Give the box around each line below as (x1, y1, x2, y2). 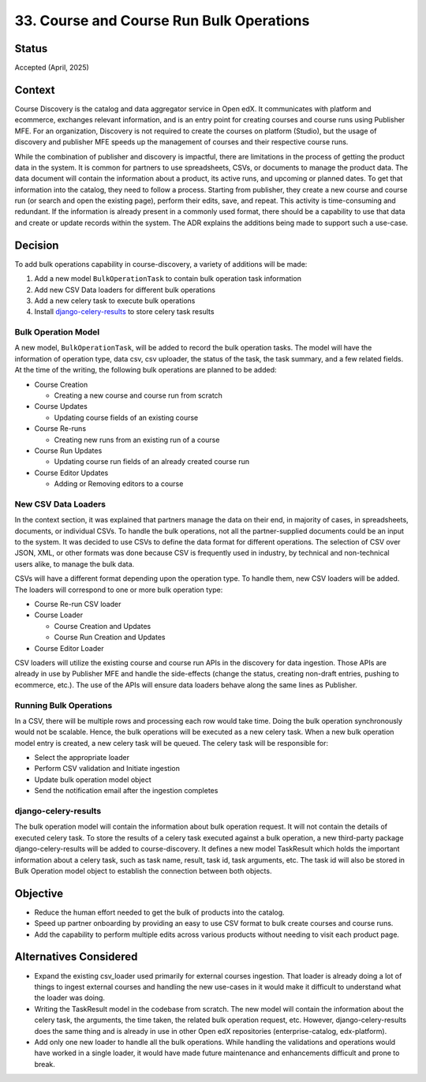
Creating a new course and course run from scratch (54, 391, 222, 400)
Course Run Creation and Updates (54, 632, 166, 642)
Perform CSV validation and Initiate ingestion (34, 764, 181, 773)
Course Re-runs (34, 424, 87, 433)
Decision (14, 238, 59, 252)
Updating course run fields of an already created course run (54, 457, 250, 466)
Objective (14, 886, 64, 900)
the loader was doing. (34, 993, 106, 1002)
